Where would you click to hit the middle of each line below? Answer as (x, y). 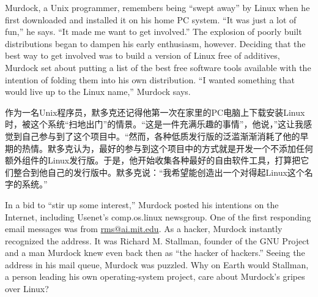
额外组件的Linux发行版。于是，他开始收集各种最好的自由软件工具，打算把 (153, 160)
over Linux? (27, 289)
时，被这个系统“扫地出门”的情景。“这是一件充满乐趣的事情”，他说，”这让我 (154, 124)
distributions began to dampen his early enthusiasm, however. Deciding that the (155, 43)
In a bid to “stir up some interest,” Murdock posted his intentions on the (142, 204)
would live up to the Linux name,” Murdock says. (98, 92)
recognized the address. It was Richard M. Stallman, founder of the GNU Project (157, 240)
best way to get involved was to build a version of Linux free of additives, (142, 55)
